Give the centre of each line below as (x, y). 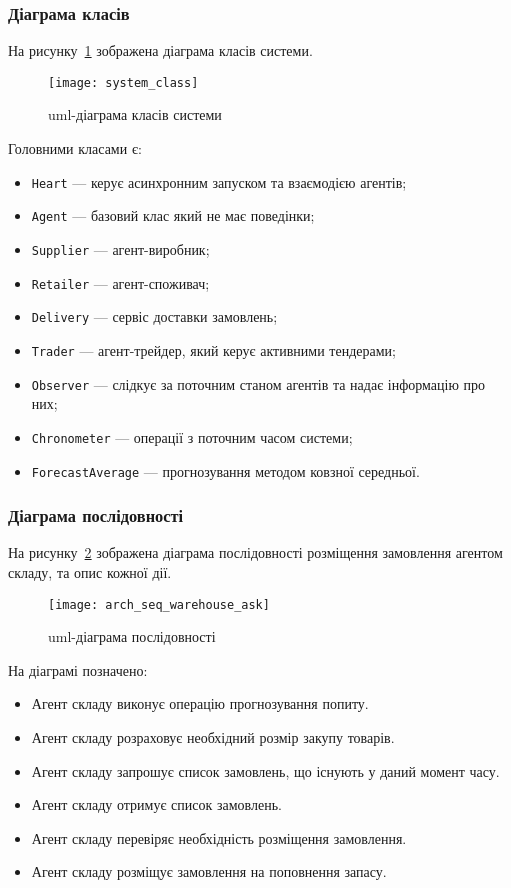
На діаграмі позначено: (78, 669)
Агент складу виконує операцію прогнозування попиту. (200, 703)
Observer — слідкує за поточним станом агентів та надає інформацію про (258, 383)
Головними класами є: (75, 148)
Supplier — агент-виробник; (120, 248)
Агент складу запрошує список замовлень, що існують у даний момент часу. (265, 770)
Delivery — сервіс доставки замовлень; (154, 316)
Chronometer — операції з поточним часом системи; (192, 436)
